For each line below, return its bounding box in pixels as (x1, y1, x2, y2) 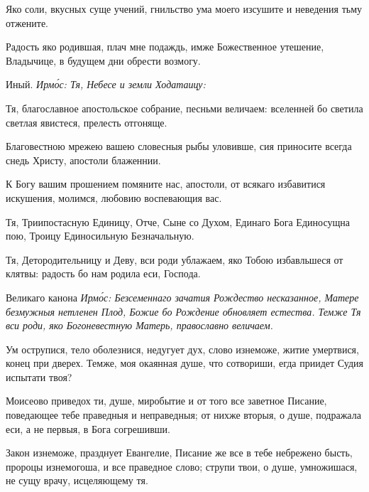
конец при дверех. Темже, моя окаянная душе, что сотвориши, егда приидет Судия (6, 355, 363, 370)
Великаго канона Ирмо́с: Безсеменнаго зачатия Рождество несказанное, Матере (6, 289, 359, 304)
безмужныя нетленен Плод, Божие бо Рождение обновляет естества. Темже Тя (6, 304, 361, 319)
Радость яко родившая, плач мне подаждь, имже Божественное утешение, (6, 39, 324, 54)
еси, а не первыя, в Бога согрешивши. (6, 421, 170, 436)
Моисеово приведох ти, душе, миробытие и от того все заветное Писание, (6, 393, 327, 408)
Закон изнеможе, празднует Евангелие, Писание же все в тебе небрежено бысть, (6, 445, 353, 460)
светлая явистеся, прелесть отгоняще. (6, 114, 167, 129)
